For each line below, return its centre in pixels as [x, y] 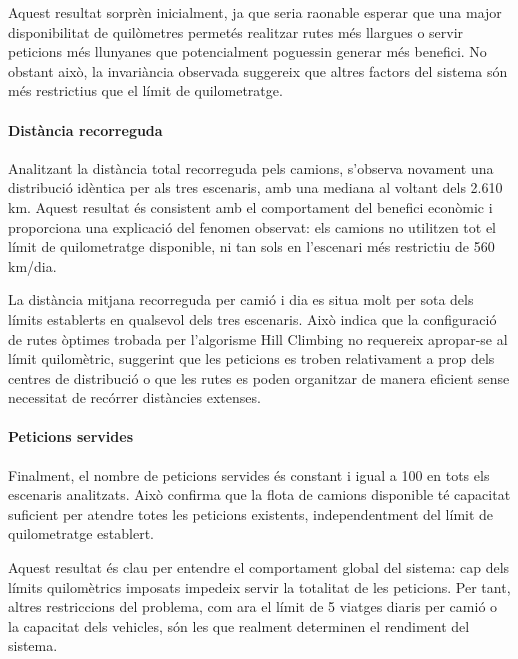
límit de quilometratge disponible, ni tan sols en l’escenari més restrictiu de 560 [251, 246]
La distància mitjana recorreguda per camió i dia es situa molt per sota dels [241, 299]
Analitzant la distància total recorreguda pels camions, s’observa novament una [251, 167]
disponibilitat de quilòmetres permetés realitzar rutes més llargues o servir [236, 31]
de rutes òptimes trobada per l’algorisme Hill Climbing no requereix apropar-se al [258, 338]
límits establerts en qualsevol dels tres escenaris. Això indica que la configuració [252, 318]
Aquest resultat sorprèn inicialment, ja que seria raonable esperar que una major [255, 12]
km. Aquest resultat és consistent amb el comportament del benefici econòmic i [250, 206]
